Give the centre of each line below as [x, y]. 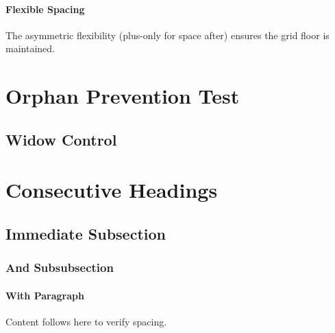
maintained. [30, 48]
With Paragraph [45, 295]
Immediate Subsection [86, 233]
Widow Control [61, 139]
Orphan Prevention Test [123, 96]
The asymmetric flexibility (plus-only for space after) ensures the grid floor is [167, 35]
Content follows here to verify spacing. [86, 321]
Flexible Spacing [45, 9]
